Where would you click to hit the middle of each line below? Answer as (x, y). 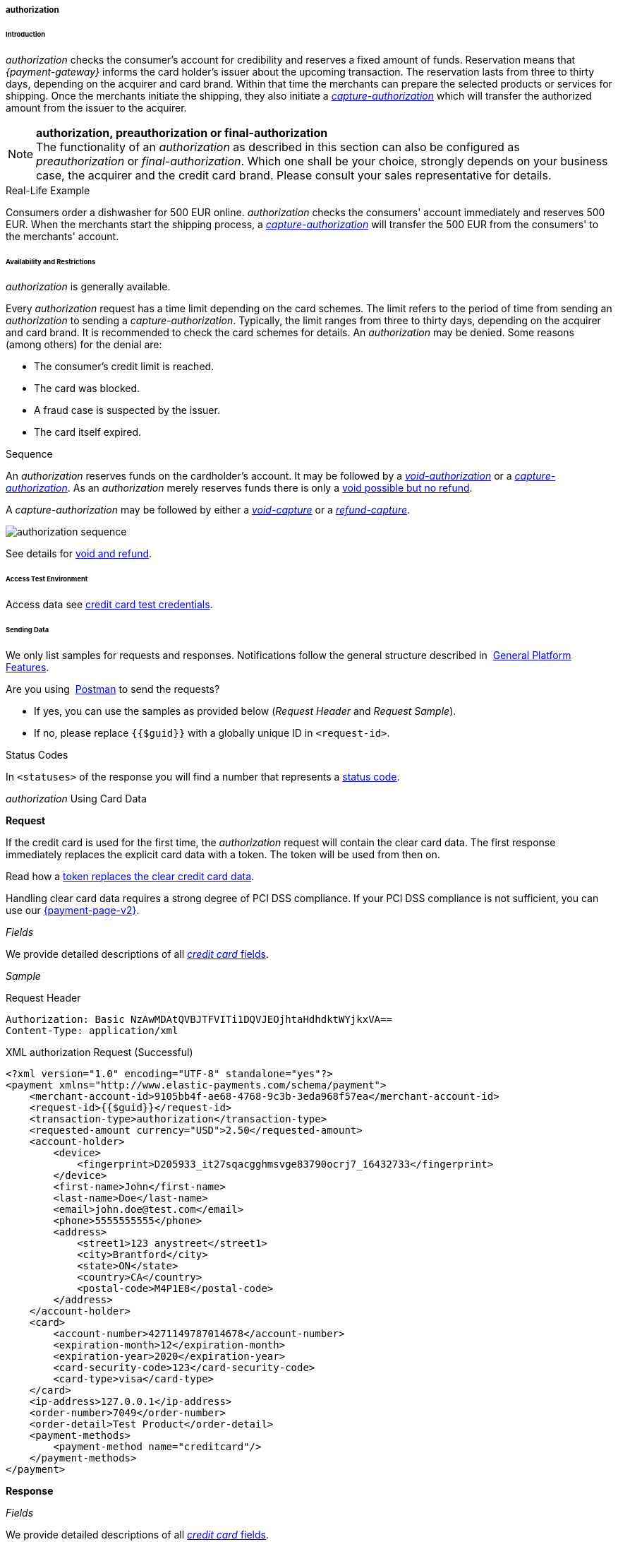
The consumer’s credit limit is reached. (124, 367)
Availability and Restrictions (51, 261)
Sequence (29, 454)
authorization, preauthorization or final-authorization (182, 132)
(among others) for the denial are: (84, 345)
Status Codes (37, 754)
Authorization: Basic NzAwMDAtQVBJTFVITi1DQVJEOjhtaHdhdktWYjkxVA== (199, 1019)
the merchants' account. (62, 236)
